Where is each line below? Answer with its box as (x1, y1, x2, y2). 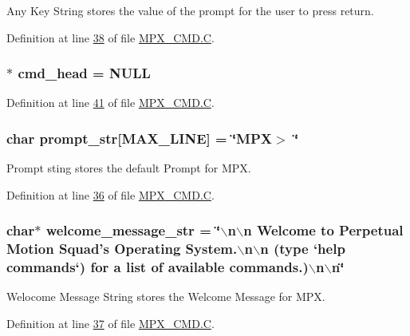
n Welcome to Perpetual (243, 220, 404, 240)
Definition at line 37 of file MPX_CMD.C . (6, 315, 215, 332)
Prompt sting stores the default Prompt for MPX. (6, 160, 251, 176)
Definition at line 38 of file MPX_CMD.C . (6, 29, 215, 45)
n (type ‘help (260, 239, 345, 259)
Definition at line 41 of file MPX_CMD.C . (6, 94, 215, 111)
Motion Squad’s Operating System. (6, 239, 238, 259)
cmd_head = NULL (18, 63, 151, 83)
